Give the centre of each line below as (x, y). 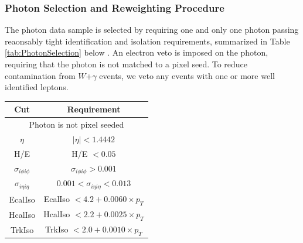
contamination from (40, 75)
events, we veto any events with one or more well (187, 75)
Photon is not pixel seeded (76, 124)
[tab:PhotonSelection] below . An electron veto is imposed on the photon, (137, 52)
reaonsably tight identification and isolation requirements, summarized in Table (147, 41)
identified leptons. (37, 87)
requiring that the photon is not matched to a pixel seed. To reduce (126, 64)
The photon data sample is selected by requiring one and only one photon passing (152, 30)
